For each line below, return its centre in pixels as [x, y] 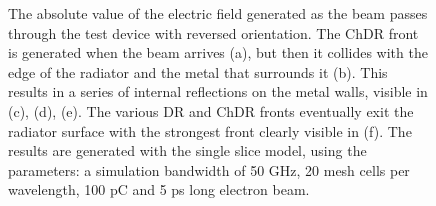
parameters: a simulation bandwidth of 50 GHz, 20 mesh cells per [209, 169]
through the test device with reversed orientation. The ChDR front [213, 32]
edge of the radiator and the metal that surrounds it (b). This [198, 71]
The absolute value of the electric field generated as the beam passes [218, 13]
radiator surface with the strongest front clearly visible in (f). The [210, 130]
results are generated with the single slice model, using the [187, 150]
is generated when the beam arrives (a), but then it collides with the [218, 52]
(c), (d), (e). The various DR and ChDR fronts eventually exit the [211, 110]
